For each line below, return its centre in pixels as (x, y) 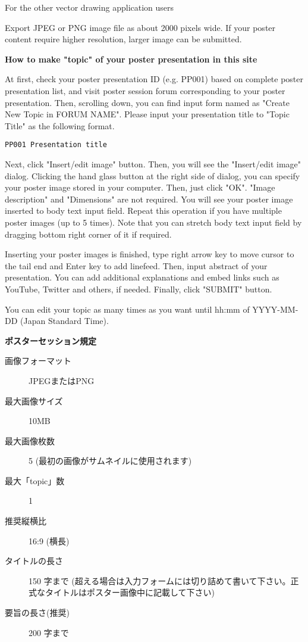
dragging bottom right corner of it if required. (88, 234)
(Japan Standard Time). (65, 321)
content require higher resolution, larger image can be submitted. (123, 39)
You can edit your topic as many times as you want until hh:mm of (127, 309)
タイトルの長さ (34, 561)
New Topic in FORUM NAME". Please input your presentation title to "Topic (147, 114)
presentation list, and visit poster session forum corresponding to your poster (145, 90)
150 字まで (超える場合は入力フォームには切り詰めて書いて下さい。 (160, 580)
